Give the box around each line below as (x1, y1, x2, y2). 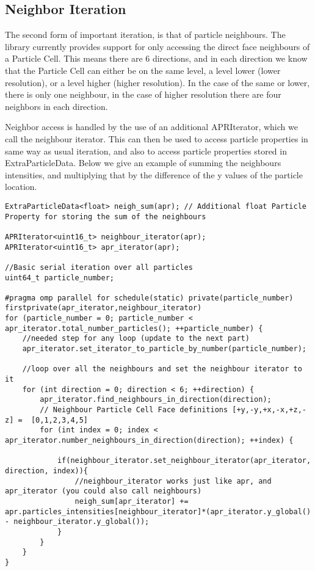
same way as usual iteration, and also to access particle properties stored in (5, 144, 287, 157)
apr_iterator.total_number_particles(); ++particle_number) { (5, 324, 263, 333)
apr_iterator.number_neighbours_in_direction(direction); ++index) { (5, 436, 294, 445)
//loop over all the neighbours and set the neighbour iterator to (22, 365, 302, 374)
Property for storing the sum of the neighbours (5, 212, 206, 221)
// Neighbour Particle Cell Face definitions (40, 406, 228, 415)
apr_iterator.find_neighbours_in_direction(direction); (40, 395, 272, 404)
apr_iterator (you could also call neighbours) (5, 487, 202, 496)
